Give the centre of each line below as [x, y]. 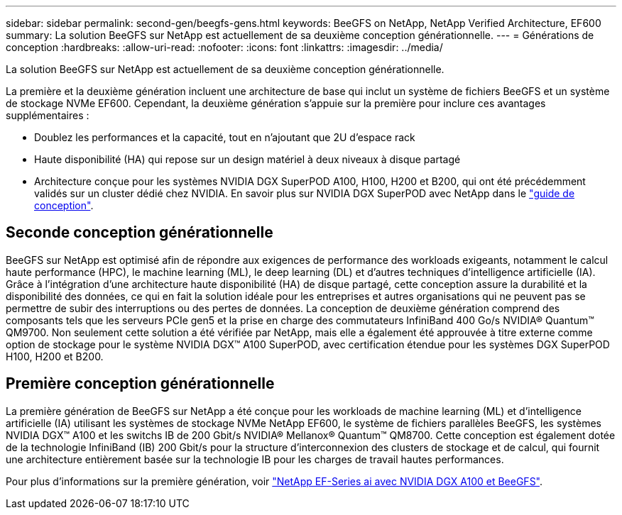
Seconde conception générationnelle [140, 233]
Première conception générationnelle [140, 384]
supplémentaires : [48, 115]
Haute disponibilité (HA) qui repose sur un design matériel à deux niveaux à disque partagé [247, 159]
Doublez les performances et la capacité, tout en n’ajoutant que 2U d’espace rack [225, 137]
